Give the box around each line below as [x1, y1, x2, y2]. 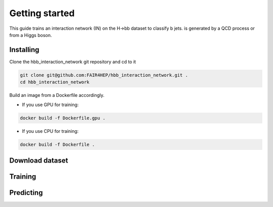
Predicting [9, 188, 43, 197]
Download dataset [9, 156, 68, 165]
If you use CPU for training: [22, 128, 79, 134]
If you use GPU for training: [22, 101, 79, 108]
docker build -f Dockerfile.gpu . [20, 115, 106, 121]
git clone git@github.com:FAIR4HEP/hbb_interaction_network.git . [20, 72, 188, 78]
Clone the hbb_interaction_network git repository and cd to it [9, 59, 136, 65]
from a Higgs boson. [9, 32, 52, 38]
